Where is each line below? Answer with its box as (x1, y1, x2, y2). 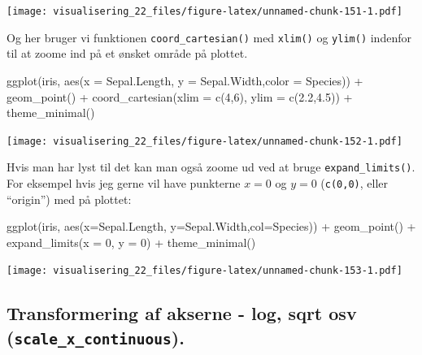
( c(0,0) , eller (320, 175, 388, 191)
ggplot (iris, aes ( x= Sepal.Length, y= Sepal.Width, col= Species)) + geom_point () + (7, 218, 416, 235)
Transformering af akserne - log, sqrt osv (7, 301, 357, 326)
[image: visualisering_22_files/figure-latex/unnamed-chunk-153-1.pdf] (7, 265, 402, 277)
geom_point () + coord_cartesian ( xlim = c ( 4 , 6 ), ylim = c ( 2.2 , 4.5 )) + (7, 88, 353, 105)
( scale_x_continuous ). (7, 324, 185, 349)
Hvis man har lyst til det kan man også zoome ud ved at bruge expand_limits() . (7, 158, 415, 175)
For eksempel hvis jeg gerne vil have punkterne (7, 175, 241, 191)
